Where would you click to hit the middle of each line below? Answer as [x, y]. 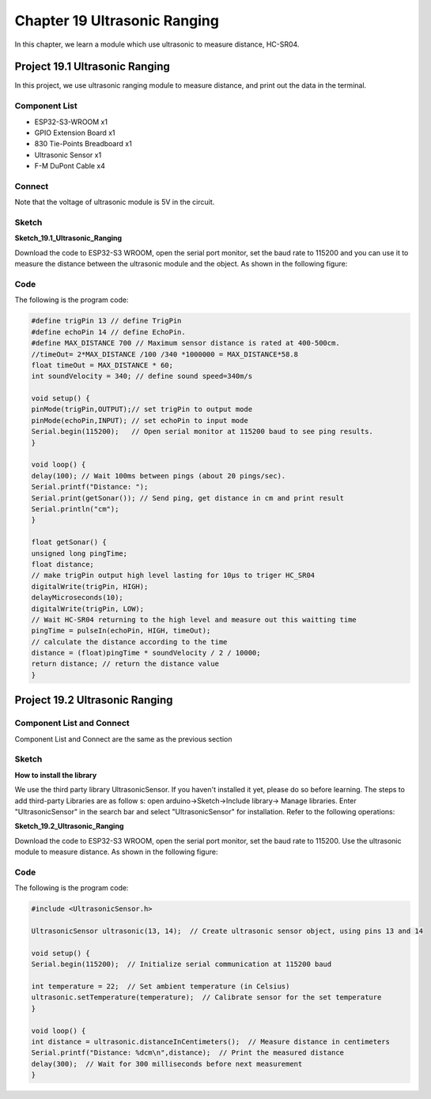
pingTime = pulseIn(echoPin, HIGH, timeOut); [121, 631]
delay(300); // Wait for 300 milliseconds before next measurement [167, 1064]
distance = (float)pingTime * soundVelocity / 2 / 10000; [146, 653]
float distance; [63, 564]
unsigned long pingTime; [79, 553]
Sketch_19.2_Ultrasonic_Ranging [69, 826]
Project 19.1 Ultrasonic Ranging [92, 67]
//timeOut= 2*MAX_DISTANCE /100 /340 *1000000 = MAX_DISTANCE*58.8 [165, 354]
